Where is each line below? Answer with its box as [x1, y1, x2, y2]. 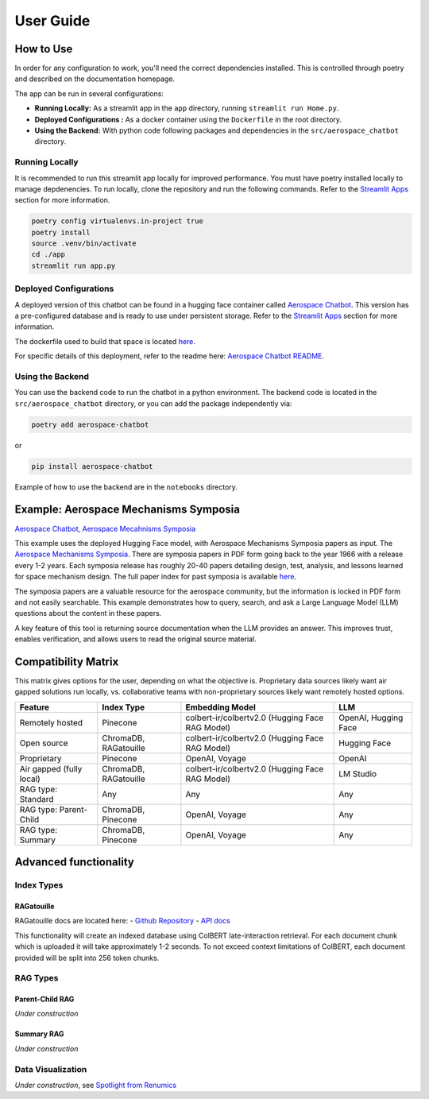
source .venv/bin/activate [31, 239, 137, 248]
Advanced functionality [14, 855, 134, 869]
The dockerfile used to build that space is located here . [14, 336, 196, 346]
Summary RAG [14, 1029, 64, 1039]
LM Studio [338, 768, 377, 779]
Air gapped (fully [19, 763, 83, 774]
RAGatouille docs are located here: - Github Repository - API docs [14, 916, 230, 926]
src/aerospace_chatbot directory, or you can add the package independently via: [14, 398, 292, 408]
